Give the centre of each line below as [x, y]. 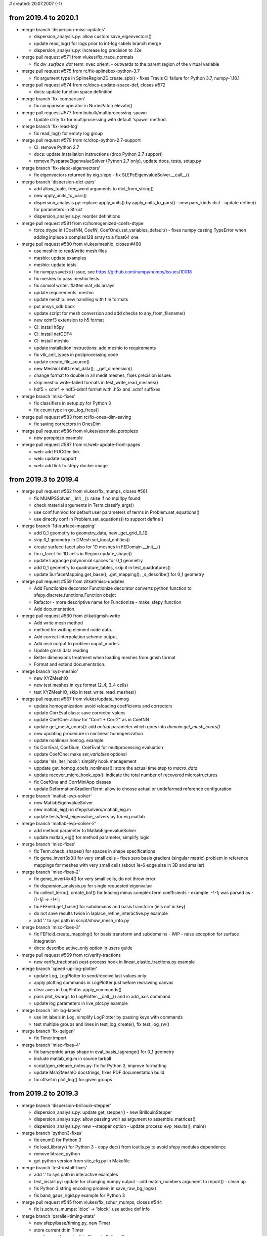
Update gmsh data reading [61, 651]
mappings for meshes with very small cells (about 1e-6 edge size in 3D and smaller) [119, 865]
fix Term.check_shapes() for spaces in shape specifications [95, 851]
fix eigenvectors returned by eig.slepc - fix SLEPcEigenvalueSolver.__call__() [112, 175]
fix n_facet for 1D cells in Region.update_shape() [83, 553]
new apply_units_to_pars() [60, 196]
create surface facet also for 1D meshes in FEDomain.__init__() [97, 547]
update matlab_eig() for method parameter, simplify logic [92, 837]
